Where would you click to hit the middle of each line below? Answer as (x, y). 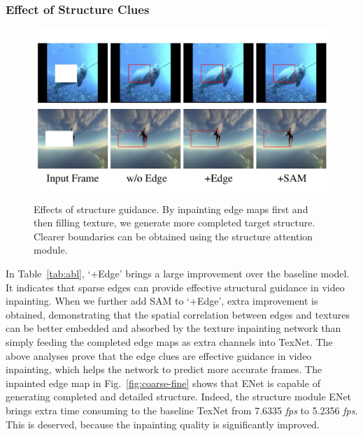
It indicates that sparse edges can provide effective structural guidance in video (175, 287)
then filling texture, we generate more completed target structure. (175, 223)
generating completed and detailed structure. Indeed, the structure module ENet (179, 397)
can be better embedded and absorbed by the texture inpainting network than (173, 328)
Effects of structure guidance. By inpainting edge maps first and (171, 209)
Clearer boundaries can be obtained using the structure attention (173, 236)
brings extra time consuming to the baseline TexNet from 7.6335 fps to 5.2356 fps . (182, 410)
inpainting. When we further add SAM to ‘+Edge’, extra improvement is (162, 301)
